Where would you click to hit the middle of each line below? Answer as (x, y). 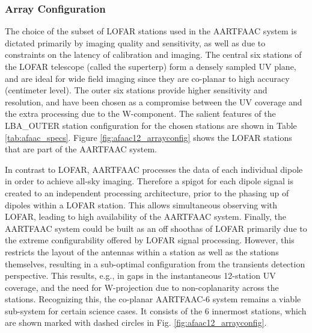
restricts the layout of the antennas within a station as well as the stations (142, 251)
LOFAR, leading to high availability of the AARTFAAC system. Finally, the (146, 216)
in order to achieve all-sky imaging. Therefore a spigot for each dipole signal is (149, 181)
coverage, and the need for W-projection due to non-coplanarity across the (142, 287)
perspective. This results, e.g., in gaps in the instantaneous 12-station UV (140, 275)
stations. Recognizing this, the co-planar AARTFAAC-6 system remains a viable (153, 299)
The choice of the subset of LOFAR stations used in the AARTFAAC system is (151, 31)
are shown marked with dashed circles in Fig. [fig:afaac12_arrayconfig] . (136, 322)
